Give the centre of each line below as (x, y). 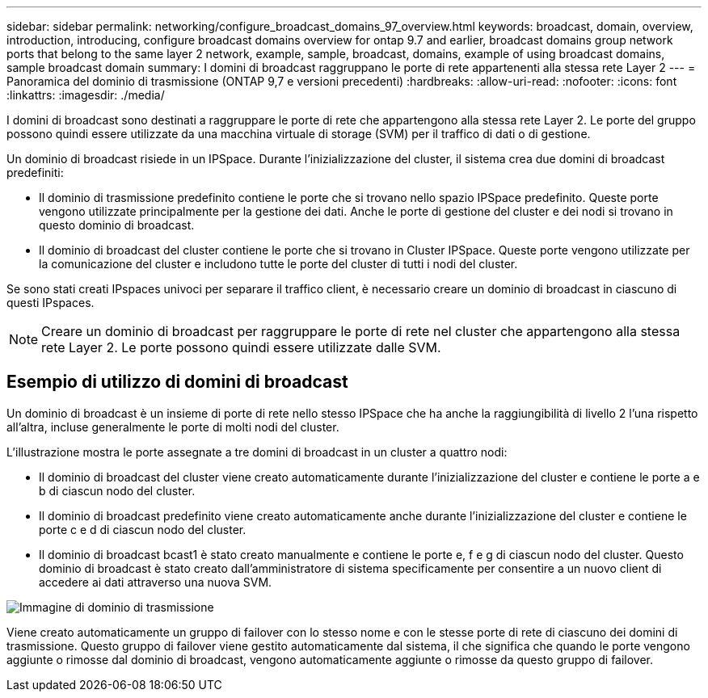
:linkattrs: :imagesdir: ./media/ (86, 95)
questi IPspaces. (51, 303)
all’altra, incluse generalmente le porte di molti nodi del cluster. (173, 427)
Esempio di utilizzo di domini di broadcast (177, 382)
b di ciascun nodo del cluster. (117, 490)
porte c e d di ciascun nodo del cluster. (143, 529)
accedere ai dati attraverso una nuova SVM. (156, 582)
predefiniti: (35, 172)
